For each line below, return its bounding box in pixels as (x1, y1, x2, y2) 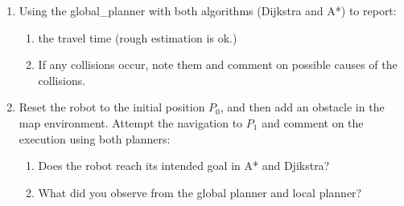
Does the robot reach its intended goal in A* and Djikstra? (38, 157, 330, 174)
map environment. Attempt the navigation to (19, 114, 243, 131)
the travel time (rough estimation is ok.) (38, 29, 237, 46)
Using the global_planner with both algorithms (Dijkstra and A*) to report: (19, 2, 397, 18)
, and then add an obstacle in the (220, 99, 385, 115)
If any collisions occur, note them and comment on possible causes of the (38, 56, 398, 73)
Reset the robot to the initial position (19, 99, 205, 115)
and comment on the (262, 114, 364, 131)
